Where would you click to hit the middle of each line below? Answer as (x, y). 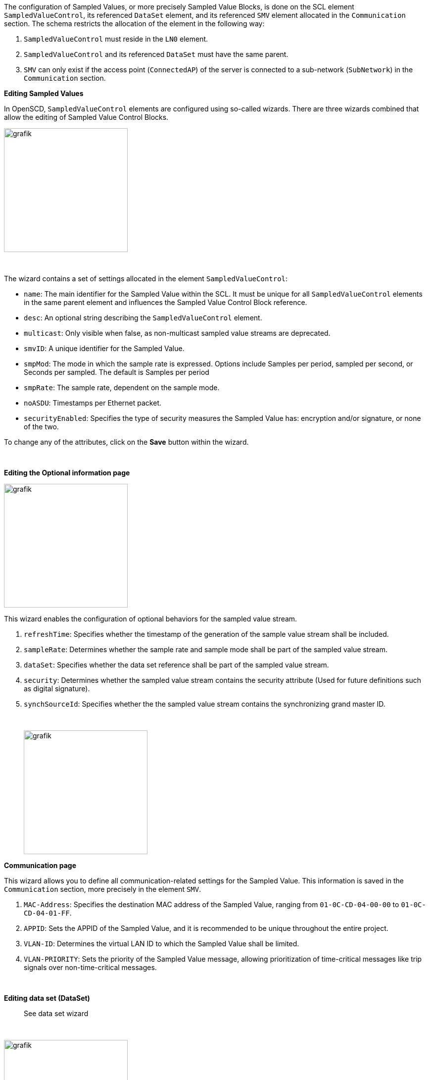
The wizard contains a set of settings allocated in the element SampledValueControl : (146, 279)
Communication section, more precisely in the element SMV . (103, 889)
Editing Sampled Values (44, 93)
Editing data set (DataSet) (47, 998)
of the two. (41, 427)
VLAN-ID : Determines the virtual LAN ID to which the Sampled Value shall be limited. (162, 944)
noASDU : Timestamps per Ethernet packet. (93, 403)
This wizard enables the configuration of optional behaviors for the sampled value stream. (151, 619)
